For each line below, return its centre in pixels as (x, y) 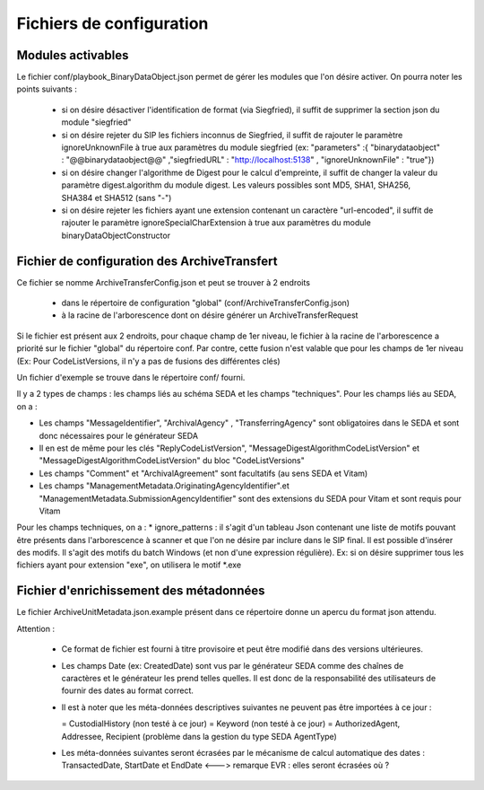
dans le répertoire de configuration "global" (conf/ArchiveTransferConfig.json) (205, 303)
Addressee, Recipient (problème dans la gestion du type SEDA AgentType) (199, 736)
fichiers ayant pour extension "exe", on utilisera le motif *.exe (129, 565)
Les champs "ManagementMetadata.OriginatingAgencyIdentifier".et (164, 486)
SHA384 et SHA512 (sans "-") (117, 197)
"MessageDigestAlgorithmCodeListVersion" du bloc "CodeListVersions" (172, 461)
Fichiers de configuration (112, 23)
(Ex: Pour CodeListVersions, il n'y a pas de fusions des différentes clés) (149, 361)
